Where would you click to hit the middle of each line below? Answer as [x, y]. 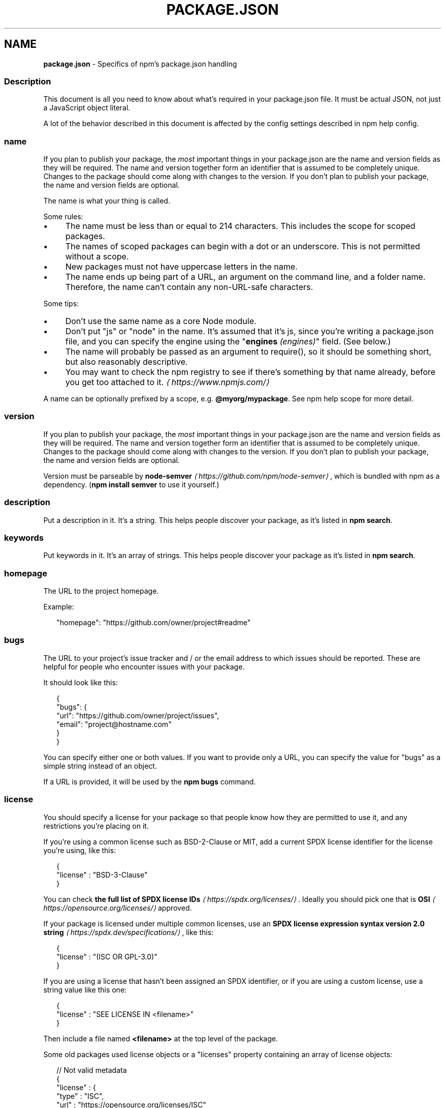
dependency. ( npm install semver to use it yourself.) [131, 484]
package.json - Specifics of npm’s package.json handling [140, 64]
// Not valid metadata [92, 1070]
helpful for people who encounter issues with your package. [144, 666]
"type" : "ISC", [80, 1096]
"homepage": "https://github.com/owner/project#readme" [154, 623]
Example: [59, 607]
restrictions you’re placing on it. [96, 826]
